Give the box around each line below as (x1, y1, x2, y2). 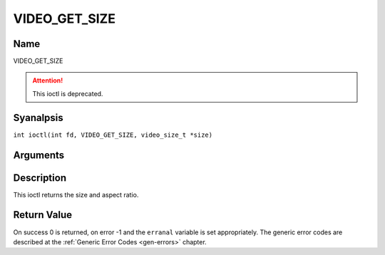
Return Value (13, 209, 73, 221)
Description (13, 172, 67, 184)
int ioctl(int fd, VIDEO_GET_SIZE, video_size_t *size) (13, 130, 213, 139)
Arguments (13, 149, 65, 161)
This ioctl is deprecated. (32, 89, 103, 98)
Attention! (32, 76, 63, 85)
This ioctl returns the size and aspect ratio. (13, 190, 139, 199)
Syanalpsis (13, 111, 63, 124)
